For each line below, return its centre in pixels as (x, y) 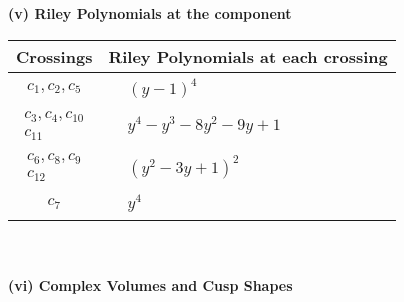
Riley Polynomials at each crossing (248, 56)
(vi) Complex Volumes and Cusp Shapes (150, 284)
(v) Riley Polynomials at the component (150, 13)
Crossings (54, 56)
